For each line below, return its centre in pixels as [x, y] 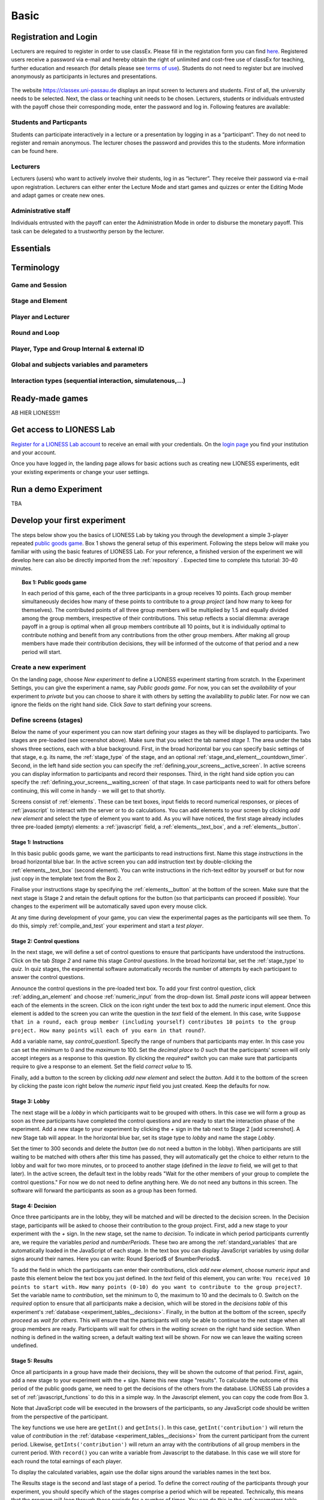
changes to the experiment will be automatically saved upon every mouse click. [109, 907]
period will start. [42, 652]
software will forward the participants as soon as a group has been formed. [104, 1190]
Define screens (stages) [47, 720]
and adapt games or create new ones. [58, 196]
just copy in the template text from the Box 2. [67, 878]
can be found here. [34, 151]
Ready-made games [49, 398]
